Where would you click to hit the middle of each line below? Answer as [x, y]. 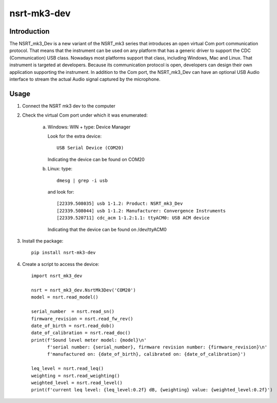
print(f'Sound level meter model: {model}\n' [89, 340]
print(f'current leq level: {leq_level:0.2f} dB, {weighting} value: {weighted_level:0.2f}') [152, 390]
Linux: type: [60, 169]
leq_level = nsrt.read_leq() [67, 369]
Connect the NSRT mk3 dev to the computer [69, 106]
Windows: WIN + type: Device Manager [89, 127]
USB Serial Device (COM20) [90, 148]
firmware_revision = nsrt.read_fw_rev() [82, 319]
